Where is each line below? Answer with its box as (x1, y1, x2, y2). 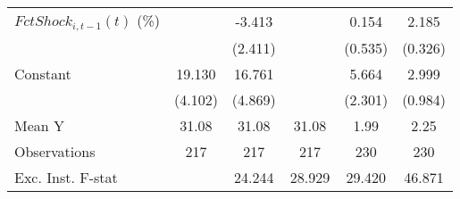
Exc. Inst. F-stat (14, 166, 118, 187)
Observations (14, 140, 96, 162)
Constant (14, 62, 71, 84)
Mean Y (14, 114, 65, 136)
